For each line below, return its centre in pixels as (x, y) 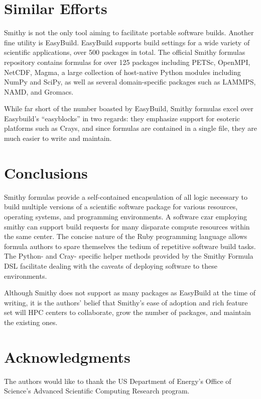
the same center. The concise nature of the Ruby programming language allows (126, 236)
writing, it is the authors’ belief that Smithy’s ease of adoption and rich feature (126, 302)
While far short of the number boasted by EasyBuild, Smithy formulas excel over (129, 108)
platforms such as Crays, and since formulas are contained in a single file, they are (130, 128)
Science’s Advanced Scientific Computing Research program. (97, 391)
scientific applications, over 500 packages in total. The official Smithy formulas (125, 52)
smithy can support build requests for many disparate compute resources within (127, 226)
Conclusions (46, 172)
